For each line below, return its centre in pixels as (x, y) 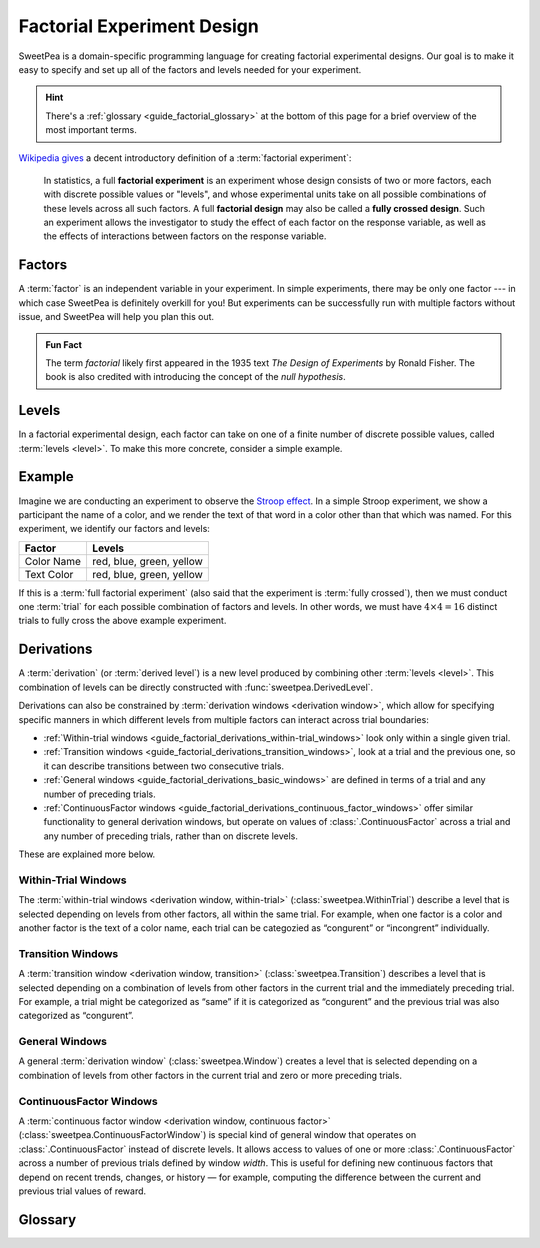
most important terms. (91, 130)
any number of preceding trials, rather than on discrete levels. (171, 836)
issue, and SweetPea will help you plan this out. (116, 317)
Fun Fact (63, 344)
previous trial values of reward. (82, 1191)
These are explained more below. (87, 854)
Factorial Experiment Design (138, 26)
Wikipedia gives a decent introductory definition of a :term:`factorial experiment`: (185, 157)
